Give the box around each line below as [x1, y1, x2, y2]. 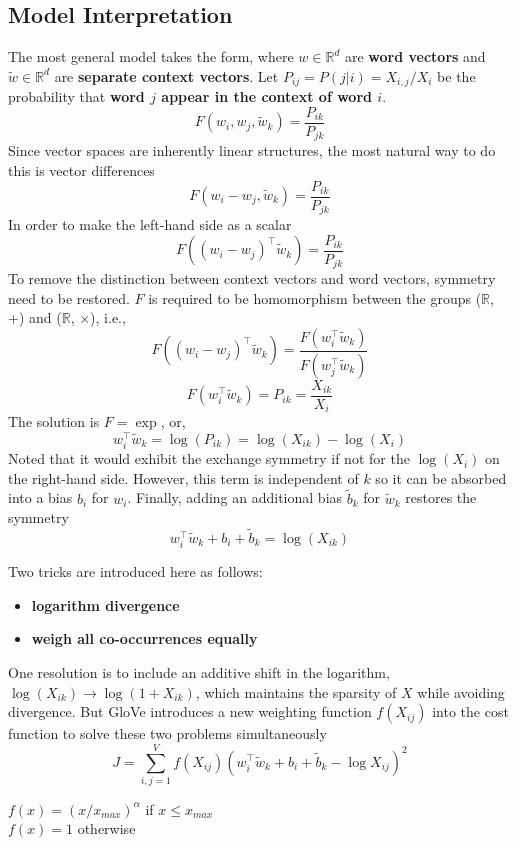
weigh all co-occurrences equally [31, 628, 258, 649]
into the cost [432, 701, 509, 722]
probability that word [8, 86, 145, 107]
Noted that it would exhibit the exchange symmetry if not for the [8, 448, 410, 469]
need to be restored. [8, 287, 130, 308]
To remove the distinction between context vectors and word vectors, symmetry [8, 268, 496, 289]
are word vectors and [344, 46, 486, 67]
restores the [405, 487, 477, 508]
